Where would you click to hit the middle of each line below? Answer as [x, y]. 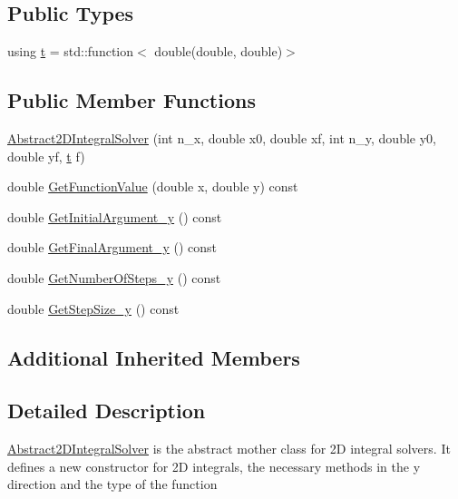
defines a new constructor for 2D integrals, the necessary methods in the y [214, 466]
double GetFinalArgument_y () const [112, 247]
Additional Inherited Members [154, 357]
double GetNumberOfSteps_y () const [114, 277]
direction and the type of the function [112, 484]
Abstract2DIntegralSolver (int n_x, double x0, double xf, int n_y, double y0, [222, 138]
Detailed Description [107, 411]
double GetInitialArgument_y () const [115, 216]
